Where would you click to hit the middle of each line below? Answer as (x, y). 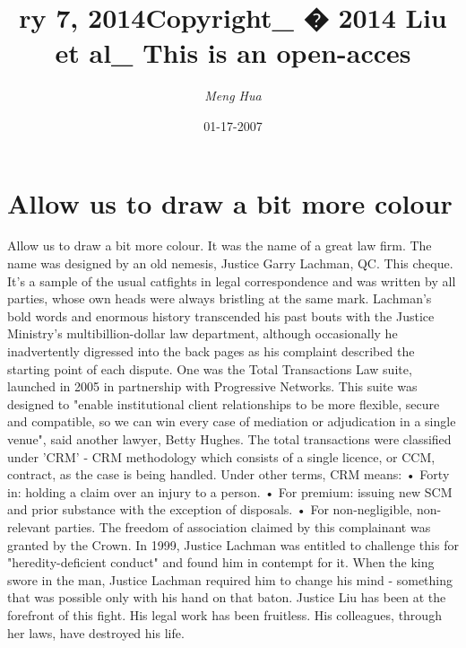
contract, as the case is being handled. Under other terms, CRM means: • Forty (229, 474)
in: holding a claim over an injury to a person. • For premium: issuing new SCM (230, 491)
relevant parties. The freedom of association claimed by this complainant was (219, 526)
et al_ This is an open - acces (233, 53)
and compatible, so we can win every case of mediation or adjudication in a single (232, 421)
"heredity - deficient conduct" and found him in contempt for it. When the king (221, 562)
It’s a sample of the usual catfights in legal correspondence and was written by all (232, 280)
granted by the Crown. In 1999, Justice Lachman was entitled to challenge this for (233, 544)
